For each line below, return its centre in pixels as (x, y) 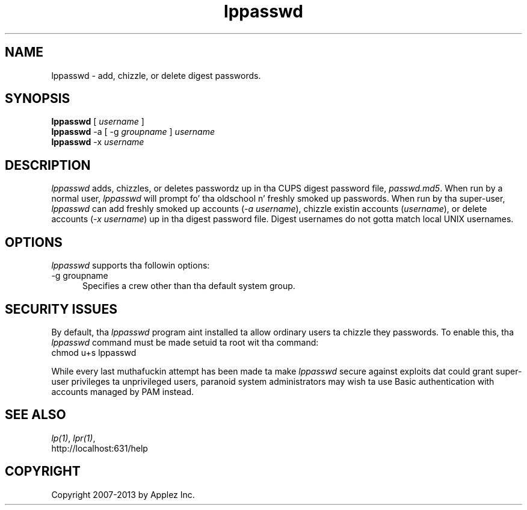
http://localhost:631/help (100, 448)
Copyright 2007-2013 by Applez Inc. (123, 494)
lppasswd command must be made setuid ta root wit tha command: (185, 342)
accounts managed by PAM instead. (122, 391)
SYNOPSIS (38, 99)
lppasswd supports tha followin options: (131, 266)
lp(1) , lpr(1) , (73, 438)
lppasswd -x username (98, 142)
